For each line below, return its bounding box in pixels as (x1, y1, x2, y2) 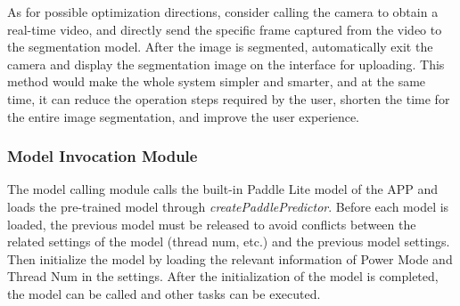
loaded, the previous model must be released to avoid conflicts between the (7, 214, 416, 233)
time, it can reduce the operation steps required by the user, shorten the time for (7, 89, 450, 108)
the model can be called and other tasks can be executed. (7, 284, 321, 302)
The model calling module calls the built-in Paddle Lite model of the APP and (7, 180, 439, 198)
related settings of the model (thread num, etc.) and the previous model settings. (7, 232, 450, 251)
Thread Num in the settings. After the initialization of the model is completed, (7, 267, 439, 286)
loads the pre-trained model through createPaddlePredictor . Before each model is (7, 197, 449, 215)
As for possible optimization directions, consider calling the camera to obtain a (7, 3, 439, 20)
